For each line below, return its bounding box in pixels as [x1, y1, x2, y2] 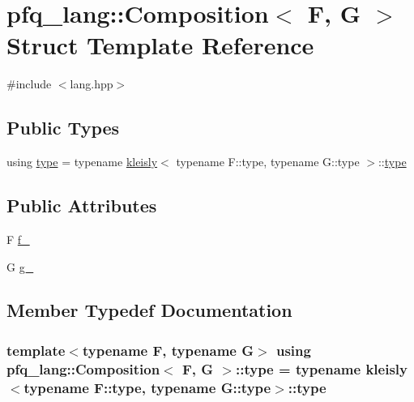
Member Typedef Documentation [6, 297, 292, 323]
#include [6, 75, 52, 92]
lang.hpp [70, 75, 113, 92]
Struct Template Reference [6, 28, 314, 62]
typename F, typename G [82, 340, 254, 360]
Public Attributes [6, 193, 157, 218]
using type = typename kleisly [6, 153, 158, 170]
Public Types [6, 115, 120, 140]
